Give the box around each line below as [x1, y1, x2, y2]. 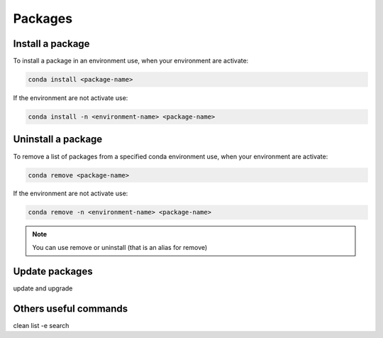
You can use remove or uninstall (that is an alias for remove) [32, 243, 208, 251]
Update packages [13, 265, 93, 277]
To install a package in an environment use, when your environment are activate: [13, 57, 249, 65]
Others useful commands [13, 302, 128, 315]
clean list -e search [13, 321, 70, 329]
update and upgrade [13, 284, 73, 293]
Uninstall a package [13, 133, 103, 146]
